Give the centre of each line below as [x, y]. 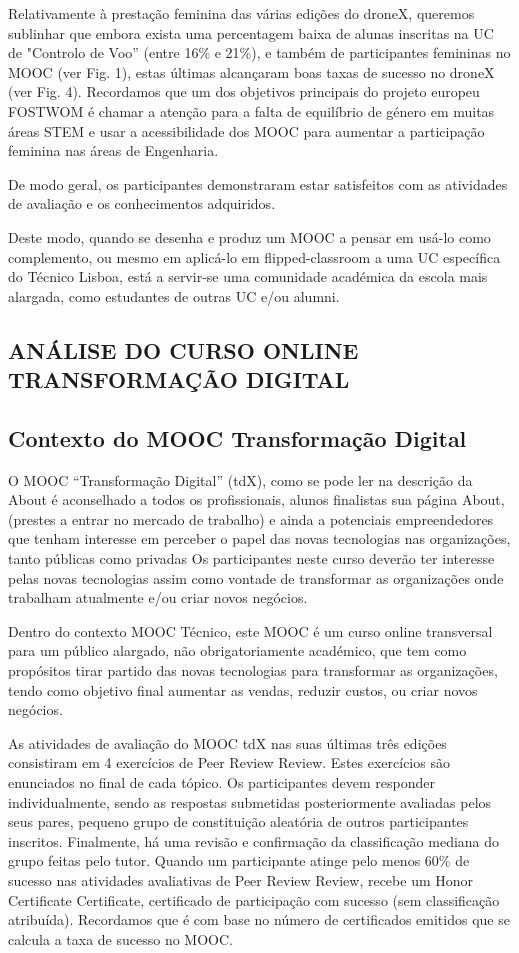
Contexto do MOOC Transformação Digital [237, 437]
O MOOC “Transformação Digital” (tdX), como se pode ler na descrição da [240, 479]
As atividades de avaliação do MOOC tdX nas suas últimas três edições [227, 742]
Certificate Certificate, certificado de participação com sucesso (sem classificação [254, 899]
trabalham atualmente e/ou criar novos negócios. [158, 597]
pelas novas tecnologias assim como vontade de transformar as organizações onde [256, 577]
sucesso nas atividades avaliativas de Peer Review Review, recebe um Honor [241, 879]
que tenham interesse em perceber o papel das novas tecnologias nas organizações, [259, 538]
